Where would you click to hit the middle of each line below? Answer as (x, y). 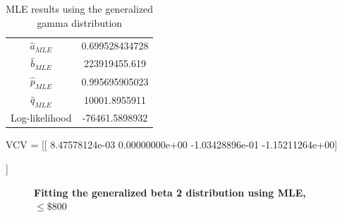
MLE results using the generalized (80, 8)
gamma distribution (80, 22)
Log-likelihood (41, 118)
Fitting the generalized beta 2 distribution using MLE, (170, 192)
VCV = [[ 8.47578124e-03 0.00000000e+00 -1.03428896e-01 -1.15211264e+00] (172, 145)
